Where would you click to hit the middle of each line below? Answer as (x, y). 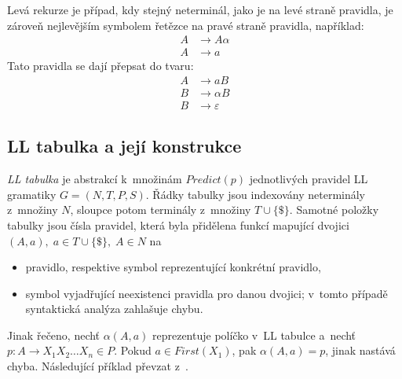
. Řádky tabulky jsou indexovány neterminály (255, 194)
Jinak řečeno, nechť (54, 335)
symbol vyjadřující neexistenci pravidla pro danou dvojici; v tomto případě (206, 293)
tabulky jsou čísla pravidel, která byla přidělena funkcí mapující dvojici (178, 224)
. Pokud (133, 350)
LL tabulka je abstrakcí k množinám (95, 179)
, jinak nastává (360, 350)
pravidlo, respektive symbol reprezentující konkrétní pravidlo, (173, 267)
